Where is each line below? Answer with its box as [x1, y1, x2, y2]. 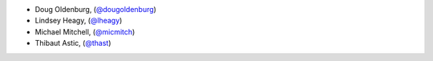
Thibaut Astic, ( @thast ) [34, 39, 111, 48]
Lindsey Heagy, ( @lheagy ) [34, 16, 123, 26]
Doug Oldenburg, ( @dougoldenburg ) [34, 5, 156, 14]
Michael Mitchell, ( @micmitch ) [34, 26, 136, 36]
